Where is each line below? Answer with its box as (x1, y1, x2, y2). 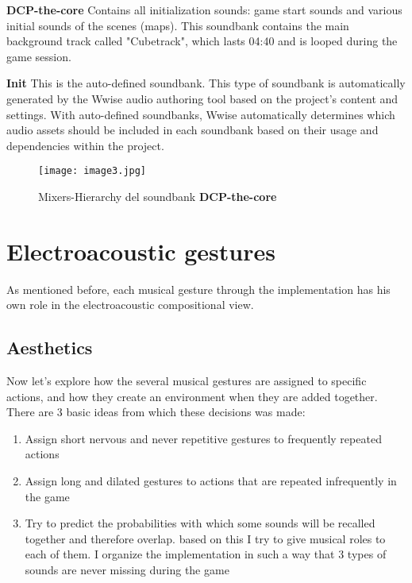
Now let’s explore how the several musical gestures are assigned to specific (6, 373, 367, 389)
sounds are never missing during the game (25, 562, 229, 578)
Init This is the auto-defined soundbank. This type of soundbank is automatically (6, 75, 406, 91)
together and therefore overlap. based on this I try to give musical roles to (25, 530, 386, 546)
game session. (6, 48, 71, 64)
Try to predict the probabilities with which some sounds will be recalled (25, 515, 375, 531)
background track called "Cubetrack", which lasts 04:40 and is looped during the (6, 33, 398, 49)
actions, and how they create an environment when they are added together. (6, 388, 378, 404)
